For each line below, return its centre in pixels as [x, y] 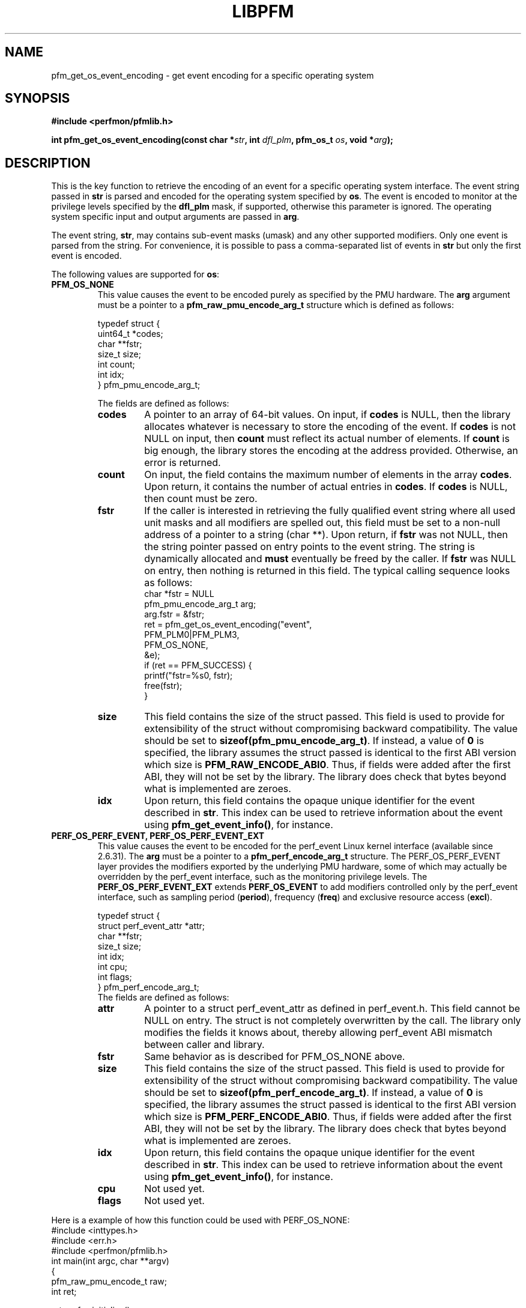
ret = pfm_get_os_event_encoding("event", [228, 625]
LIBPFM [263, 11]
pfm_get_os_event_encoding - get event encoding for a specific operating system [213, 75]
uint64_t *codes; [130, 334]
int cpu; [113, 967]
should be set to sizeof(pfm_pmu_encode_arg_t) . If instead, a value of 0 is [314, 741]
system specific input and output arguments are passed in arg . [175, 217]
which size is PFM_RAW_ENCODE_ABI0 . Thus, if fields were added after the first [328, 765]
